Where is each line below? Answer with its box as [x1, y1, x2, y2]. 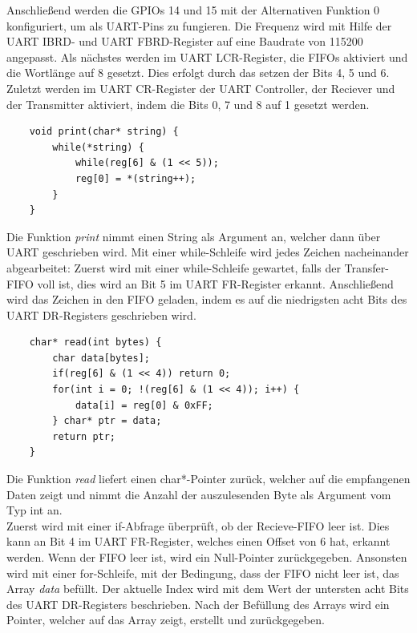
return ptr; [52, 430, 116, 442]
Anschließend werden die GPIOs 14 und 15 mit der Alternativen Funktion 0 [6, 2, 380, 18]
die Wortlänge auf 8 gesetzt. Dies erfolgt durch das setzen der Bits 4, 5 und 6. [6, 64, 390, 81]
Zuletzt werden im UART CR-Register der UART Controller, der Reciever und [6, 79, 395, 96]
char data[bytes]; [52, 352, 150, 364]
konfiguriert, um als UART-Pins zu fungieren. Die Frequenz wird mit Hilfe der [6, 17, 392, 34]
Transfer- [344, 259, 389, 276]
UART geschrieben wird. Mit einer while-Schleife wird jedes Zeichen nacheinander [6, 244, 409, 260]
